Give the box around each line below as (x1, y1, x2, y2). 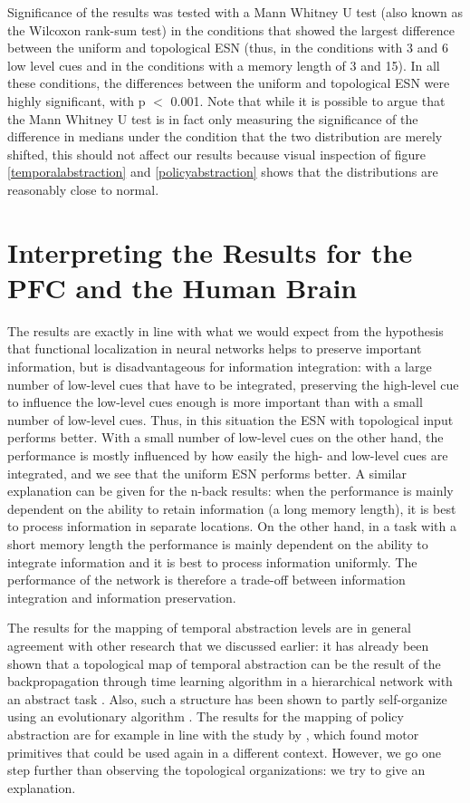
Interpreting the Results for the (7, 233, 413, 270)
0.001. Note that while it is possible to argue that (170, 91, 446, 110)
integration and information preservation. (7, 587, 236, 606)
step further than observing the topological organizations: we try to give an (7, 760, 426, 779)
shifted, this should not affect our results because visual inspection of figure (7, 144, 426, 163)
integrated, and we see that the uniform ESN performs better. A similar (7, 463, 407, 482)
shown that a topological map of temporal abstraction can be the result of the (7, 653, 441, 672)
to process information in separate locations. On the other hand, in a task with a (7, 517, 457, 536)
